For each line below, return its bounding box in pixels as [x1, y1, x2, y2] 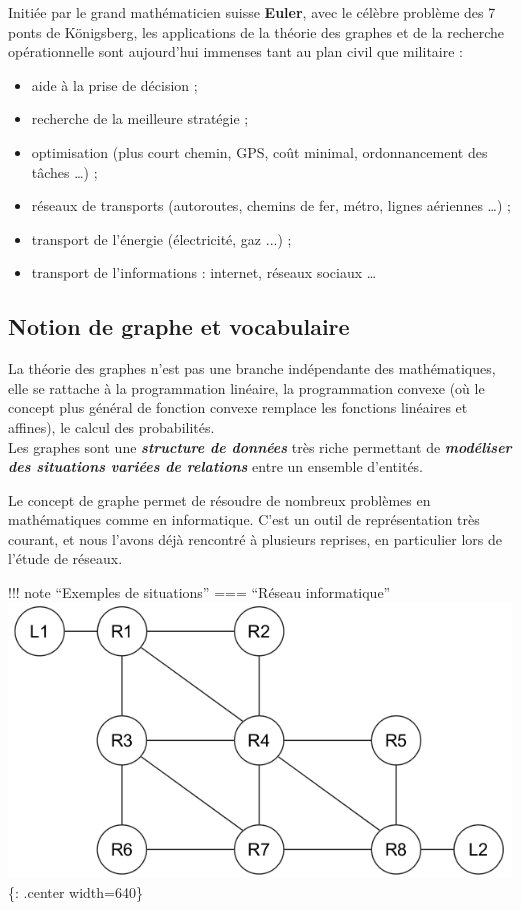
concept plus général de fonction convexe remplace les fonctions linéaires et [8, 397, 468, 418]
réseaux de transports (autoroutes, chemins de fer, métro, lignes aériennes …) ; [31, 195, 511, 216]
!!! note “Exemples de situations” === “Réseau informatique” [8, 582, 391, 603]
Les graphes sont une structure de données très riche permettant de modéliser [8, 436, 512, 457]
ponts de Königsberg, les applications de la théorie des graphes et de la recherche [8, 21, 505, 42]
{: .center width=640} [8, 881, 143, 902]
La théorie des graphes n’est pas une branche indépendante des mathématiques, [8, 358, 496, 379]
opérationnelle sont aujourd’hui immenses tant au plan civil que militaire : [8, 41, 463, 62]
